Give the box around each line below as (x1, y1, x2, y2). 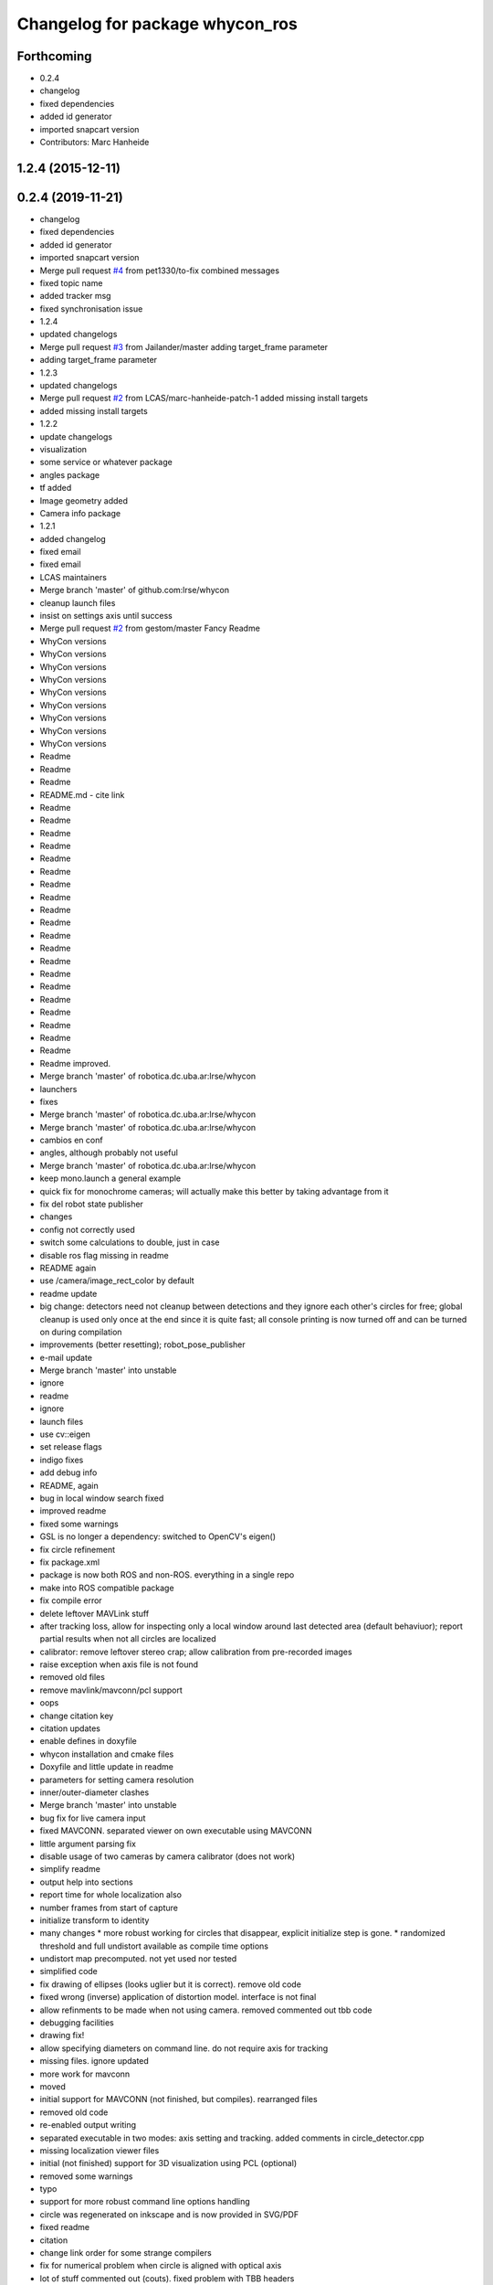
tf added (39, 483, 72, 494)
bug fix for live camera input (39, 1812, 146, 1823)
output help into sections (39, 1876, 133, 1887)
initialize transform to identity (39, 1915, 150, 1926)
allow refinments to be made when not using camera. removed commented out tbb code (39, 2004, 372, 2015)
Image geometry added (39, 494, 128, 506)
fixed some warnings (39, 1518, 119, 1529)
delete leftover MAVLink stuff (39, 1608, 150, 1619)
